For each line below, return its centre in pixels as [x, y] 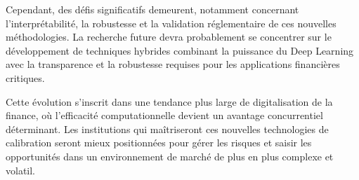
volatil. [21, 170]
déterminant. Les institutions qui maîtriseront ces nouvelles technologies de [167, 129]
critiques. [25, 77]
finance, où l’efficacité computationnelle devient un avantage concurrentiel [164, 115]
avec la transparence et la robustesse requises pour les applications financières [173, 64]
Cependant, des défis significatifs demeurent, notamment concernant [152, 9]
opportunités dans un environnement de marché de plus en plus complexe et [170, 156]
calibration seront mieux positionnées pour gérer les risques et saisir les [159, 143]
